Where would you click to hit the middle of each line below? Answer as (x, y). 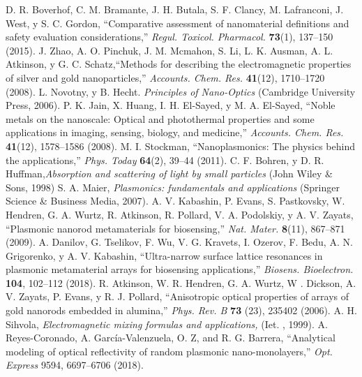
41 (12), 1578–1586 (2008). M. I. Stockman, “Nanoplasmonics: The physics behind (180, 146)
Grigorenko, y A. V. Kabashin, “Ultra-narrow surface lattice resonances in (164, 255)
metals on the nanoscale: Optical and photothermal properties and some (160, 118)
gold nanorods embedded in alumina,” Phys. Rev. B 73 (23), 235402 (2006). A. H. (181, 310)
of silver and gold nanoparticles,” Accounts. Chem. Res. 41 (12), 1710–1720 (165, 77)
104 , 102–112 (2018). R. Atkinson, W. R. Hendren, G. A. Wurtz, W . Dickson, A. (181, 282)
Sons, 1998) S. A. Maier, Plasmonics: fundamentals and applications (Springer (173, 187)
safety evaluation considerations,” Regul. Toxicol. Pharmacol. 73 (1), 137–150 (169, 37)
